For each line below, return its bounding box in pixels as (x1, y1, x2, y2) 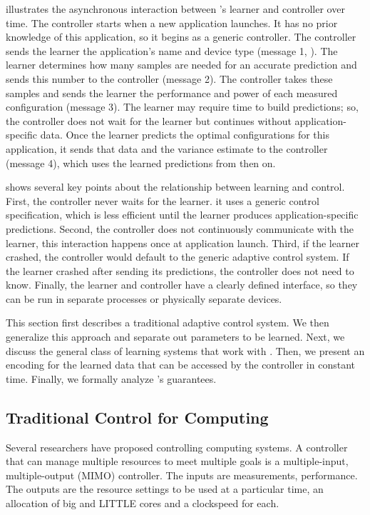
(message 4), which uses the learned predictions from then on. (6, 155, 276, 170)
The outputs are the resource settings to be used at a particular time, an (6, 481, 324, 496)
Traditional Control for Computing (6, 406, 269, 428)
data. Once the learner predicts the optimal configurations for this (40, 127, 329, 142)
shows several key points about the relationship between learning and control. (6, 179, 345, 194)
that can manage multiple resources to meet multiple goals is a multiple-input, (6, 454, 349, 469)
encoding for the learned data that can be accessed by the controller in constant (6, 357, 355, 372)
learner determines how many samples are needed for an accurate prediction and (6, 57, 357, 72)
